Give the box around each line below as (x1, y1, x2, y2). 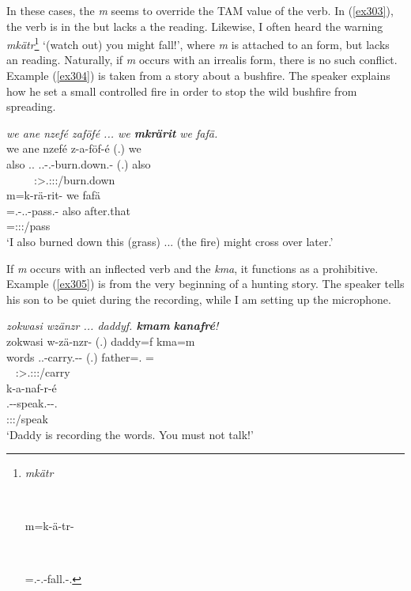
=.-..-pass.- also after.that (6, 202, 130, 218)
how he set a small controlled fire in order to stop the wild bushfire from (6, 82, 357, 99)
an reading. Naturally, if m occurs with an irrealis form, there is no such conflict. (6, 51, 398, 68)
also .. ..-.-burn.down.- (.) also (6, 156, 151, 172)
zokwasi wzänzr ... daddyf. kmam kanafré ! (6, 317, 219, 334)
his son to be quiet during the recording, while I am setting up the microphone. (6, 290, 391, 307)
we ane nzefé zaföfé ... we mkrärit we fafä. (6, 124, 218, 141)
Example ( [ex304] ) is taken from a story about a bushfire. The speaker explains (6, 67, 390, 84)
